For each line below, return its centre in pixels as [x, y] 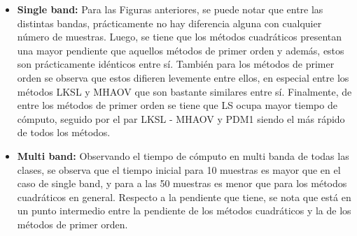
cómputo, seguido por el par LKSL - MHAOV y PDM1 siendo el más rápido [181, 118]
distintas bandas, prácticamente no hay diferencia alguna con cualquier [169, 23]
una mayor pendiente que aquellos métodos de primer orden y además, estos [181, 50]
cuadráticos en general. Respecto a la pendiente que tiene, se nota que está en [184, 197]
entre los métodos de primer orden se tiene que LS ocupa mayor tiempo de [177, 105]
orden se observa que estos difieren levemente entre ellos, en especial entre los [183, 77]
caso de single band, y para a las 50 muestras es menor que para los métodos [182, 183]
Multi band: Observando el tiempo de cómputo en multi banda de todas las [183, 155]
